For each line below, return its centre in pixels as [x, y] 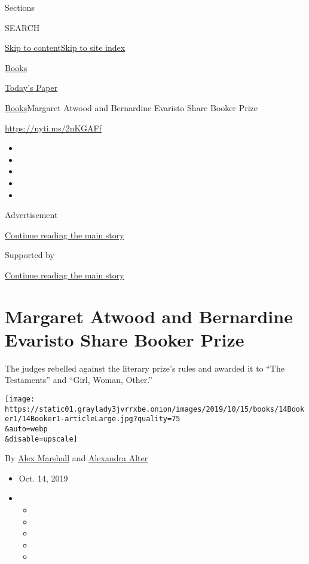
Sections [20, 7]
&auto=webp [26, 429]
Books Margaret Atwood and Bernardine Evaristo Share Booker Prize [131, 107]
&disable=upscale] [41, 439]
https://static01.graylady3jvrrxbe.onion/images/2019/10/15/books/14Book [155, 409]
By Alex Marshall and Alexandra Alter [77, 458]
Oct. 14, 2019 [43, 478]
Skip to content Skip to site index [65, 47]
